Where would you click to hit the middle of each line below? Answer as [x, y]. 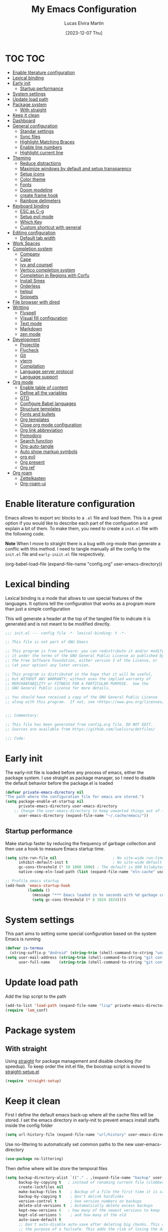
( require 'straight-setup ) [33, 1081]
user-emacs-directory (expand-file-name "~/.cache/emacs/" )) [83, 815]
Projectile [30, 345]
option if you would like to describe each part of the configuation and [76, 523]
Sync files [30, 136]
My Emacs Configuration [84, 9]
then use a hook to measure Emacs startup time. [55, 849]
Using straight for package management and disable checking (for [74, 1061]
